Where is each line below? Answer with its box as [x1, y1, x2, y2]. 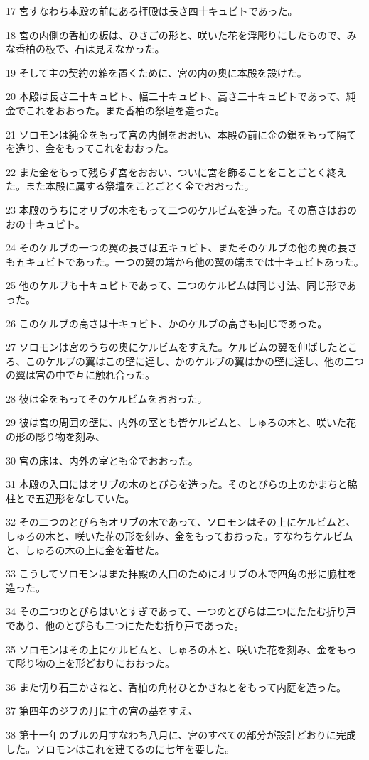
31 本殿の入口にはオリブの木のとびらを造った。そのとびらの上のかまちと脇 [6, 477, 358, 492]
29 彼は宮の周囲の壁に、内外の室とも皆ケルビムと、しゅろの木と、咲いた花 [6, 415, 357, 430]
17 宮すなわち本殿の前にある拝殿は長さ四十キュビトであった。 [6, 4, 298, 18]
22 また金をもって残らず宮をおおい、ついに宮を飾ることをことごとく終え [6, 164, 347, 179]
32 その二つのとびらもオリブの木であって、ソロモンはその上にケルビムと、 [6, 514, 356, 529]
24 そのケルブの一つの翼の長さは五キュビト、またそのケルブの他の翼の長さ [6, 240, 358, 255]
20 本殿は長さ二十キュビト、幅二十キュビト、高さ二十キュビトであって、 [6, 89, 346, 104]
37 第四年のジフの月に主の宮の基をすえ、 [6, 703, 198, 718]
